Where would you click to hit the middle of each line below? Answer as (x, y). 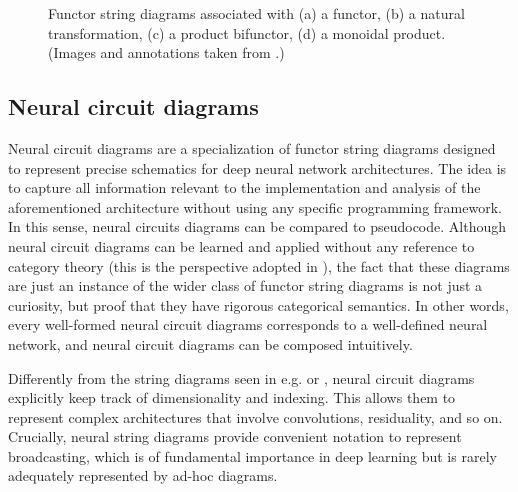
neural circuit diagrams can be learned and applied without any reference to (241, 245)
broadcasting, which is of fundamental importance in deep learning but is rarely (252, 455)
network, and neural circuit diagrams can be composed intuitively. (210, 343)
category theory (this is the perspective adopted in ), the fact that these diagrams (259, 265)
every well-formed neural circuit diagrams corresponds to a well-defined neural (248, 324)
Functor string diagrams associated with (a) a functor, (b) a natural (256, 13)
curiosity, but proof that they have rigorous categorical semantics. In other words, (258, 304)
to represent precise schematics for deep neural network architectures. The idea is (257, 167)
